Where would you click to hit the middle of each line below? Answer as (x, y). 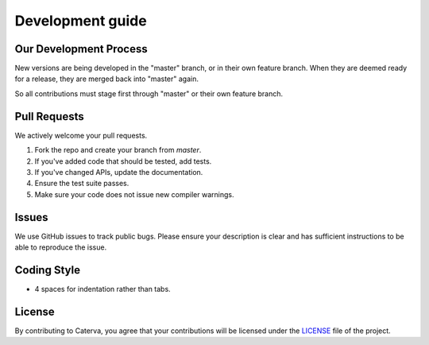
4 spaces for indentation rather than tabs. (102, 289)
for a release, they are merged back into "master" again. (106, 79)
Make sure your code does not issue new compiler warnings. (134, 194)
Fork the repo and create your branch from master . (118, 150)
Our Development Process (81, 49)
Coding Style (48, 270)
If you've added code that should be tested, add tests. (123, 161)
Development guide (81, 21)
